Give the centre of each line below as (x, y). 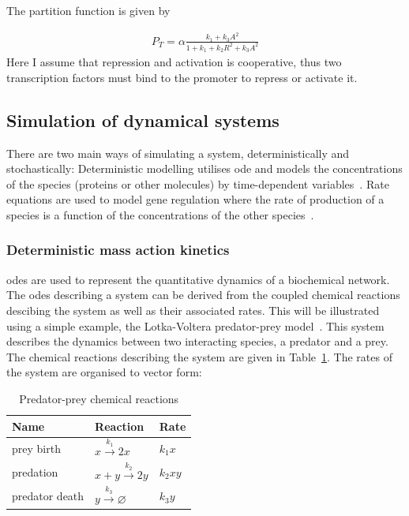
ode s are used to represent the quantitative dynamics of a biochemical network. (198, 279)
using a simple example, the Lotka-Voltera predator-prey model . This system (195, 325)
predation (35, 472)
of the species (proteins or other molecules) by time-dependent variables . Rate (198, 183)
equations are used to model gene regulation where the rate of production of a (195, 199)
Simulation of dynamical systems (143, 120)
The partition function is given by (88, 10)
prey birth (36, 448)
